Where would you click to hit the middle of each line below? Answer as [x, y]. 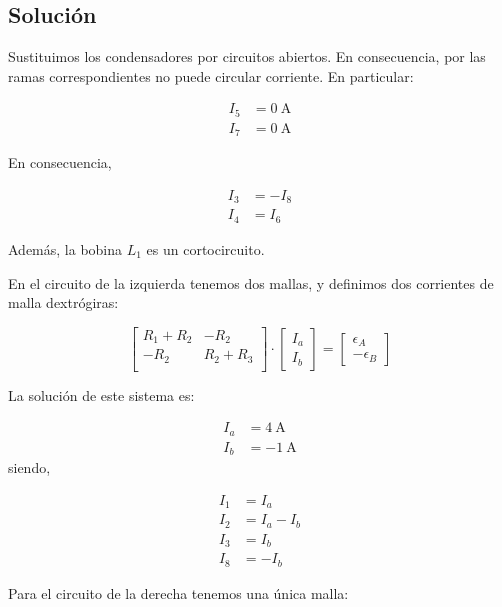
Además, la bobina [65, 248]
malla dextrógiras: [63, 302]
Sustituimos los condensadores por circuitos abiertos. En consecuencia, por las [247, 56]
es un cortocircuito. [205, 248]
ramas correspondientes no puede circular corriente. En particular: [211, 75]
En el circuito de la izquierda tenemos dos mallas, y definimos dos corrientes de [251, 282]
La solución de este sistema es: [101, 394]
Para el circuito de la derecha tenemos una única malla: [178, 592]
